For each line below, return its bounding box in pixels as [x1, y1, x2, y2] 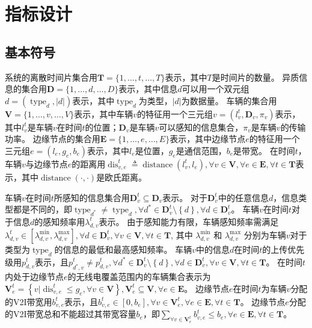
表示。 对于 [162, 191, 207, 203]
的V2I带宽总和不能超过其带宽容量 [5, 308, 136, 320]
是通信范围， [176, 144, 227, 156]
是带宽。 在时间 [233, 144, 295, 156]
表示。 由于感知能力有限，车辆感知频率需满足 [99, 215, 279, 227]
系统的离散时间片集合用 [5, 70, 97, 83]
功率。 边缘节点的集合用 [5, 132, 100, 145]
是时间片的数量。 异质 [212, 70, 299, 83]
